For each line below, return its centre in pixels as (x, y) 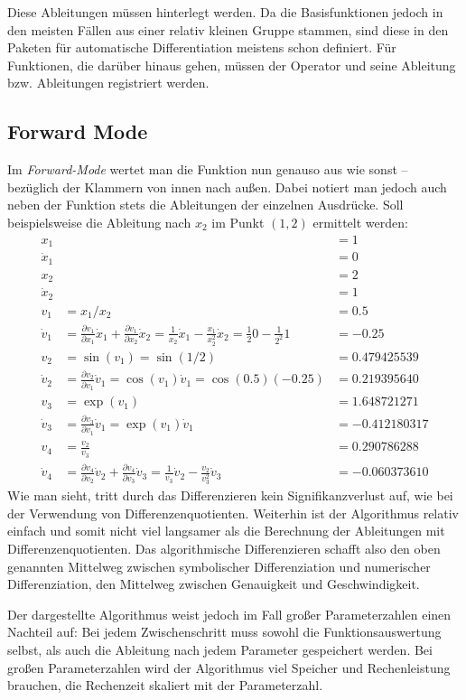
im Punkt (238, 222)
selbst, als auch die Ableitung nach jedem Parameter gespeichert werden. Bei (220, 649)
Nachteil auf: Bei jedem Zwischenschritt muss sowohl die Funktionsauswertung (224, 632)
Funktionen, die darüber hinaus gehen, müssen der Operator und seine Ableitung (232, 65)
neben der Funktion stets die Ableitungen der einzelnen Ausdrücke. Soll (205, 205)
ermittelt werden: (360, 222)
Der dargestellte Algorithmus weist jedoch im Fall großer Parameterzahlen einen (229, 614)
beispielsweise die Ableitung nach (99, 222)
